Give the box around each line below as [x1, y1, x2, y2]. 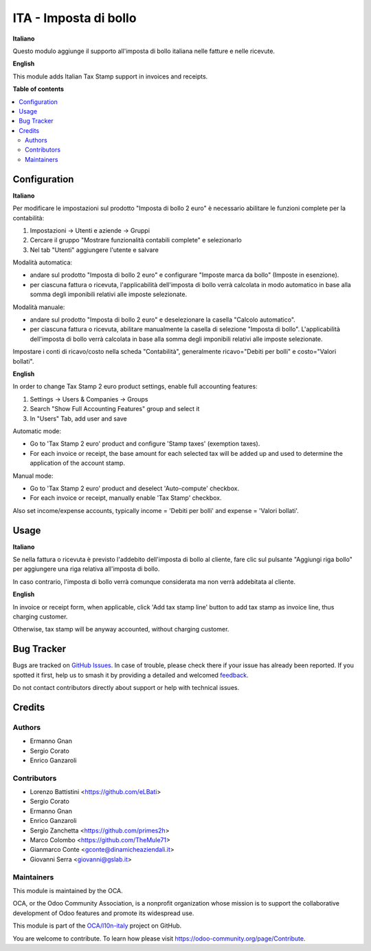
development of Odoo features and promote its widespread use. [12, 909, 194, 917]
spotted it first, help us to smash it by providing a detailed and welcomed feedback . [12, 671, 249, 679]
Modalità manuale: [12, 303, 65, 311]
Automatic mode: [12, 427, 62, 435]
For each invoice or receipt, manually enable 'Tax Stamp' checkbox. [30, 494, 223, 502]
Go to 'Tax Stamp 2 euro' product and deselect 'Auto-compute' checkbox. [30, 484, 240, 492]
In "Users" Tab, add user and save [30, 414, 127, 423]
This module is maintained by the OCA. [12, 886, 123, 895]
